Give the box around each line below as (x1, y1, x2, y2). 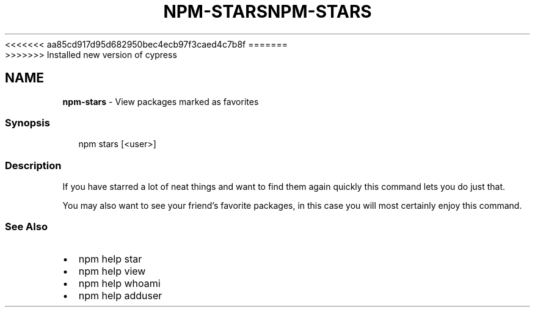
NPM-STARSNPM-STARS (163, 1, 372, 22)
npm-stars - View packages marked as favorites (62, 96, 259, 107)
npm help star (78, 252, 142, 265)
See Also (5, 220, 48, 233)
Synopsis (5, 116, 50, 129)
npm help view (78, 264, 146, 277)
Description (5, 159, 62, 172)
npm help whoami (78, 277, 161, 289)
